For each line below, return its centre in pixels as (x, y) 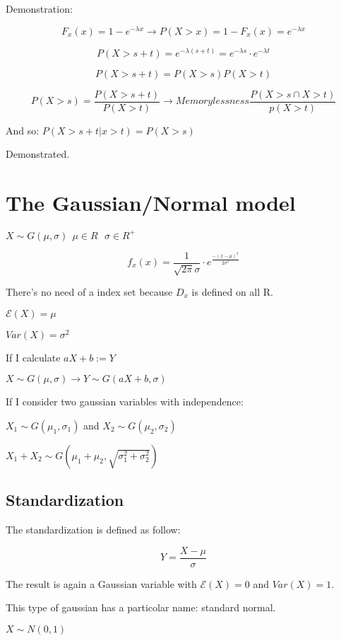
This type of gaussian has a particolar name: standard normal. (141, 607)
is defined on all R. (232, 292)
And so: (23, 130)
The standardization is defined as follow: (93, 530)
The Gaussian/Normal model (151, 203)
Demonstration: (39, 8)
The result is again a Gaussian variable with (101, 583)
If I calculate (33, 357)
